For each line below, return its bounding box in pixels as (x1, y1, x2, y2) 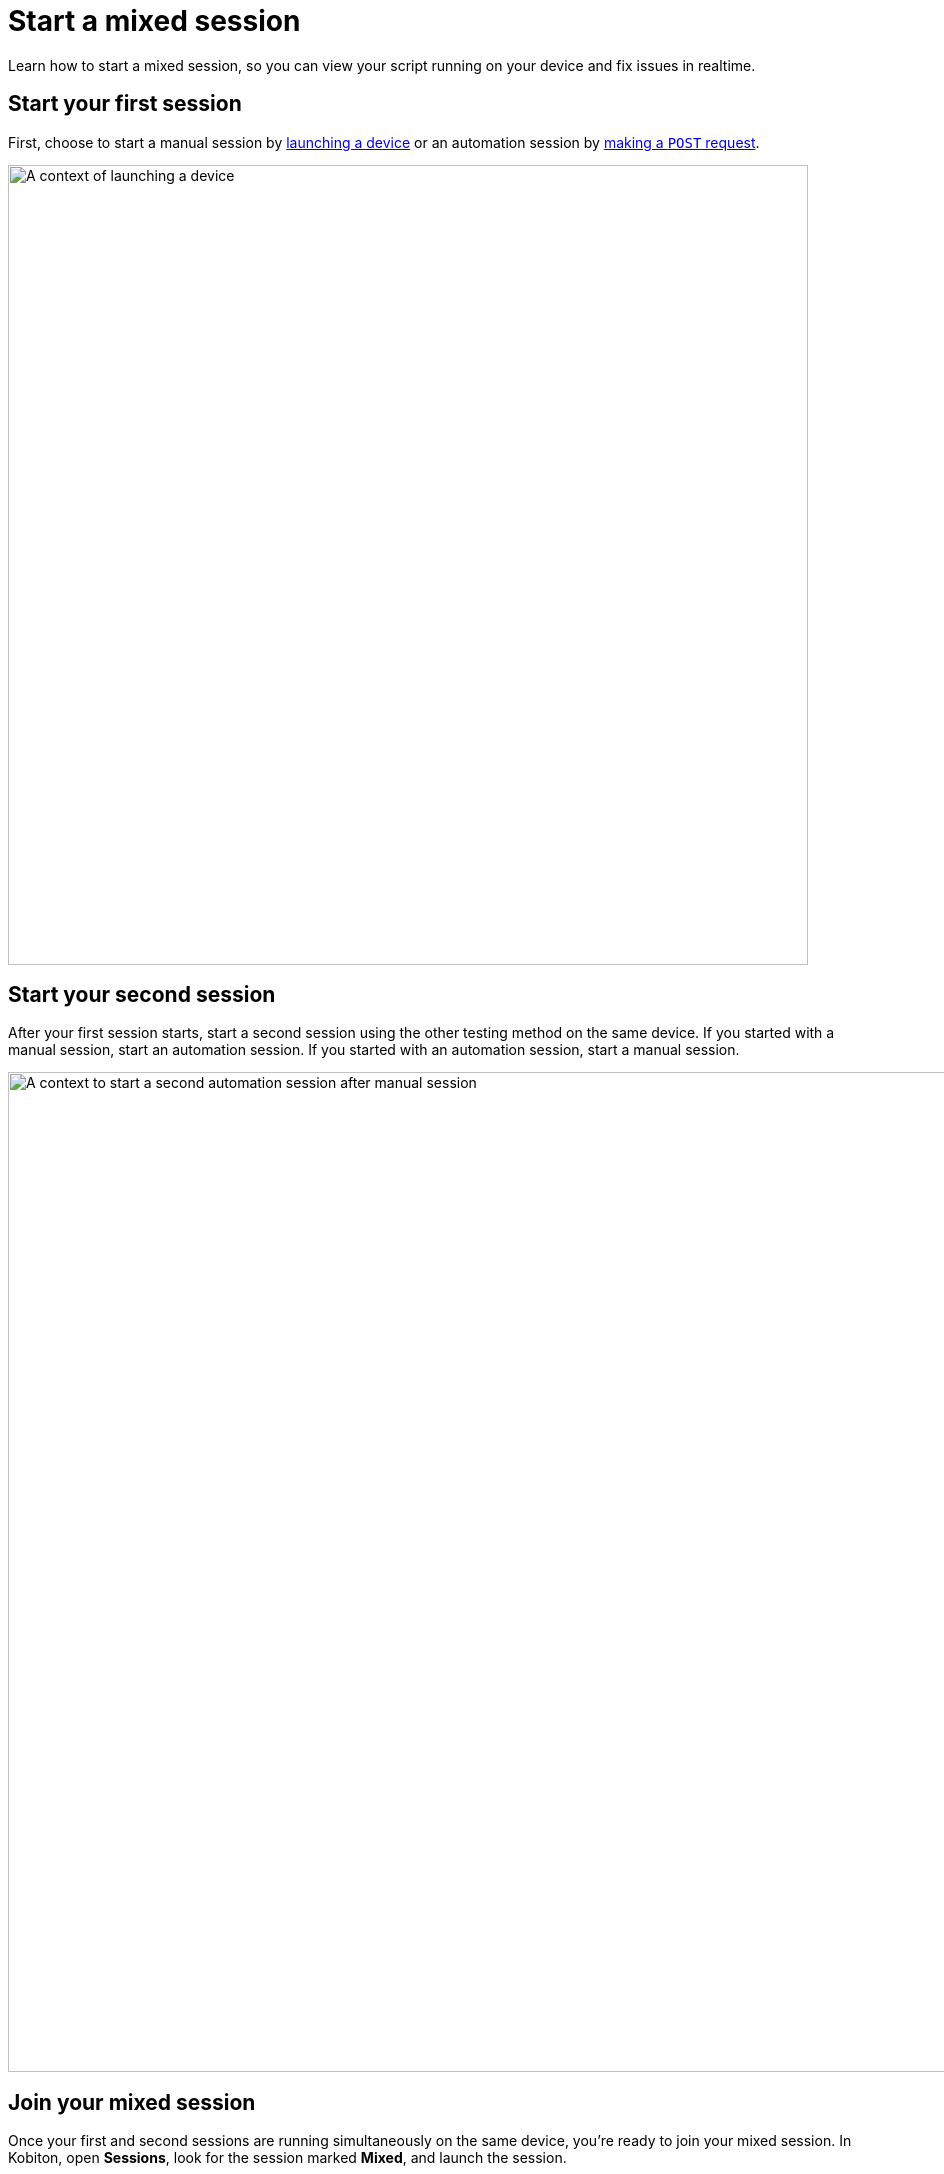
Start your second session (8, 982, 276, 1008)
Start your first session (8, 91, 242, 117)
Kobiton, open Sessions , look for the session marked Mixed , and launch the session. (8, 2149, 567, 2167)
